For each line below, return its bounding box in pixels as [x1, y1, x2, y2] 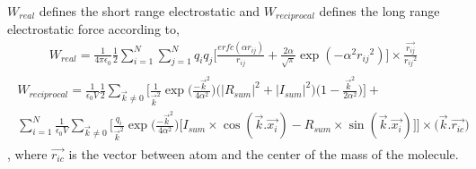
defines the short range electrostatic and [39, 2, 260, 20]
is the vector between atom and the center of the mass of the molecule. [68, 144, 459, 163]
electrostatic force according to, [7, 20, 180, 38]
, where [7, 144, 48, 163]
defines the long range [319, 2, 440, 20]
